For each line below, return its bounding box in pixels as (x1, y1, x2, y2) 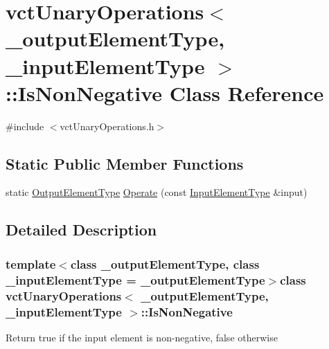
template (6, 255, 56, 272)
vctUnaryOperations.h (60, 118, 154, 133)
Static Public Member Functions (6, 152, 244, 174)
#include (6, 118, 44, 133)
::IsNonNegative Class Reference (6, 78, 324, 107)
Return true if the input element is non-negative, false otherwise (6, 330, 278, 344)
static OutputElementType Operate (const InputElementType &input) (6, 185, 308, 199)
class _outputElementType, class (70, 255, 260, 272)
